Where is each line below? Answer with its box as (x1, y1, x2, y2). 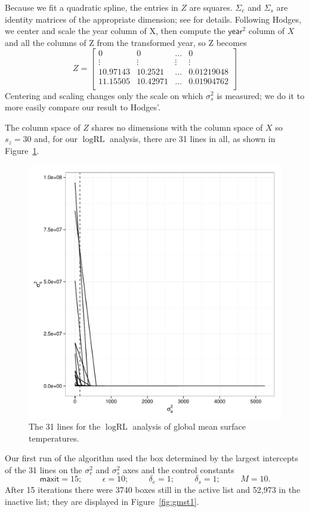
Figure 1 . (5, 144, 39, 156)
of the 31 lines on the (5, 463, 82, 476)
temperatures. (29, 431, 79, 444)
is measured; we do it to (217, 89, 305, 101)
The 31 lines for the (29, 420, 101, 433)
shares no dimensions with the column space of (91, 121, 263, 133)
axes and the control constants (123, 463, 234, 476)
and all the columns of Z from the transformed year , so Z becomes (5, 36, 247, 48)
